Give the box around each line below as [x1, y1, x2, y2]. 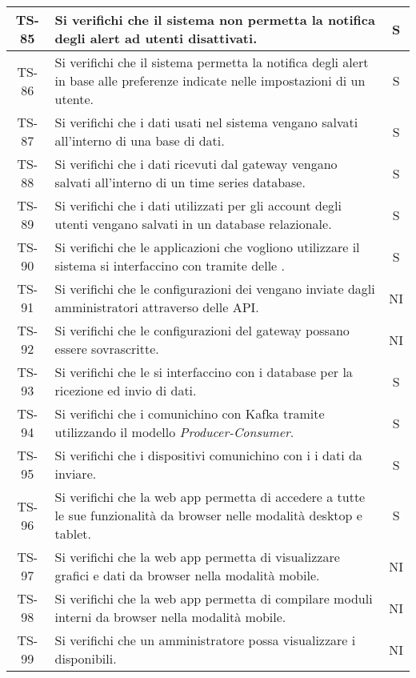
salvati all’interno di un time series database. [54, 173, 306, 191]
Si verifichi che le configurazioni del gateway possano [54, 321, 350, 339]
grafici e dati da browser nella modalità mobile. [54, 566, 320, 584]
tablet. [54, 524, 91, 543]
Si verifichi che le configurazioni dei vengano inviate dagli [54, 279, 375, 298]
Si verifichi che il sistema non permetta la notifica [54, 10, 375, 29]
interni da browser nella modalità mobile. [54, 608, 286, 626]
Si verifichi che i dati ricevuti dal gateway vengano [54, 154, 338, 173]
